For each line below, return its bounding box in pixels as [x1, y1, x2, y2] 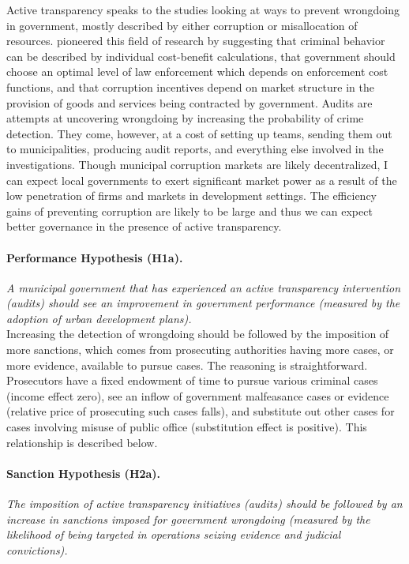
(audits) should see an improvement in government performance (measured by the [6, 295, 400, 311]
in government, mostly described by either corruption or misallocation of [6, 17, 358, 33]
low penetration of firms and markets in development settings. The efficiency [6, 187, 377, 204]
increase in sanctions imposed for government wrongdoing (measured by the [6, 510, 370, 527]
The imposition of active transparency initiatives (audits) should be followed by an [6, 495, 403, 512]
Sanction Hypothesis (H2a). [6, 464, 161, 481]
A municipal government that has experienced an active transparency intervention [6, 279, 401, 295]
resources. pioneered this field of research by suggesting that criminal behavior [6, 32, 385, 49]
